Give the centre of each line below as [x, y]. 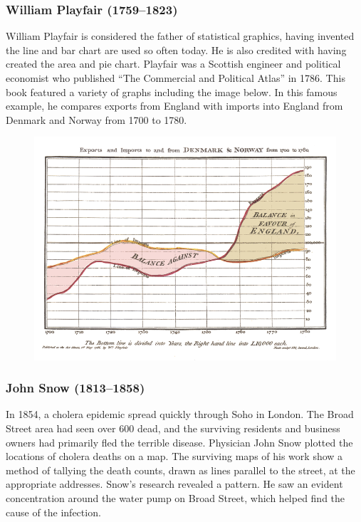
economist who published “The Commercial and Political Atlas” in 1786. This [176, 78]
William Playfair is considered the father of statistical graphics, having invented [180, 36]
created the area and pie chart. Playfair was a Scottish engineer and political [173, 64]
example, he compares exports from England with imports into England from [174, 106]
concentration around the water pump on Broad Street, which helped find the [176, 497]
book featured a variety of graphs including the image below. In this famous [172, 92]
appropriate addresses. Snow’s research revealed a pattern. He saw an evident [174, 484]
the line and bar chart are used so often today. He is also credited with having [176, 49]
